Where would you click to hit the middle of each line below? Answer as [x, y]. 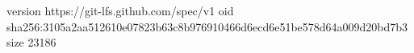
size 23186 [31, 42]
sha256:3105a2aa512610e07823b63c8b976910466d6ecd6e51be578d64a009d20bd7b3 [207, 26]
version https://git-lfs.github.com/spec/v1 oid [120, 10]
